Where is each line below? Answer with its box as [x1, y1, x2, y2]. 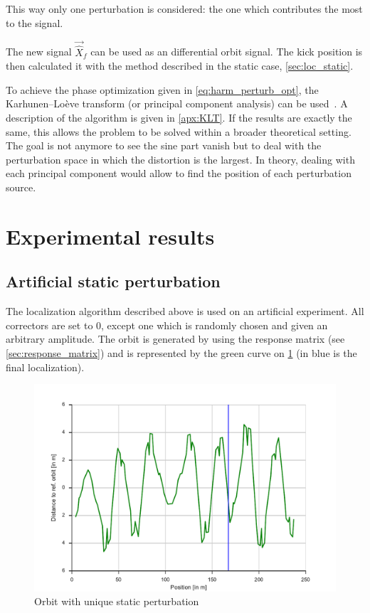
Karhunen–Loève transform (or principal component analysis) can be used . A [6, 96, 348, 111]
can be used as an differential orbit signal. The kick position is [90, 44, 363, 59]
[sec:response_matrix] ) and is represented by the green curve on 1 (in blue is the [6, 345, 357, 360]
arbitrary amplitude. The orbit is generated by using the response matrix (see [6, 331, 345, 346]
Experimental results [6, 221, 215, 250]
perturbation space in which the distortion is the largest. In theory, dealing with [6, 151, 355, 166]
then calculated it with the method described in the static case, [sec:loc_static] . [6, 58, 354, 73]
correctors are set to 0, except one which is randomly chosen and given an [6, 317, 328, 332]
